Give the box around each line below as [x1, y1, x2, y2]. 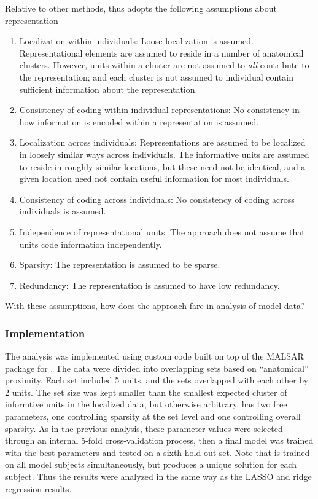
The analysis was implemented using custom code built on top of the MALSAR [5, 350, 304, 363]
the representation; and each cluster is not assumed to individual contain [19, 70, 293, 83]
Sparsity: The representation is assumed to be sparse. [19, 258, 220, 271]
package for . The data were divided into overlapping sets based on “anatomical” [5, 361, 309, 374]
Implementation [5, 325, 85, 340]
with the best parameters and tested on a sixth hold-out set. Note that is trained [5, 446, 310, 458]
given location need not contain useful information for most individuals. [19, 172, 289, 185]
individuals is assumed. [19, 205, 106, 218]
